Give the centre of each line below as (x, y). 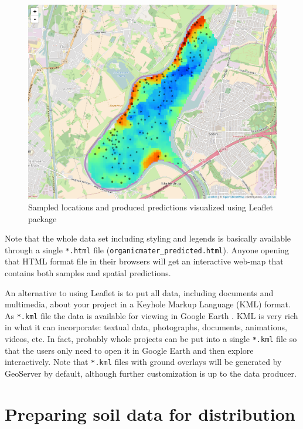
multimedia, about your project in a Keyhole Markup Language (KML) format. (148, 304)
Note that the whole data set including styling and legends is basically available (148, 238)
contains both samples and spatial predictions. (88, 272)
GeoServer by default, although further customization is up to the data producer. (151, 373)
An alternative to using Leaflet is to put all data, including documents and (139, 292)
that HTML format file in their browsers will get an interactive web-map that (144, 261)
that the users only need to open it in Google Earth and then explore (129, 350)
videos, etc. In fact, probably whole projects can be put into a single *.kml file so (151, 338)
